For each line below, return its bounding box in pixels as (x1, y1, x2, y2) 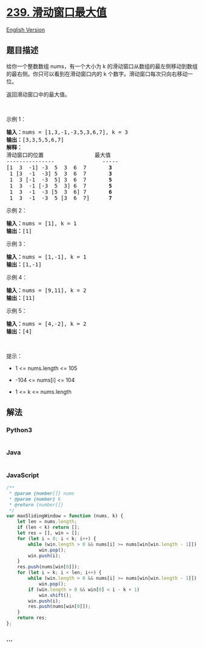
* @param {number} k (8, 496, 61, 502)
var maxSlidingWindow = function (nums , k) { (6, 513, 123, 519)
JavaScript (6, 471, 39, 479)
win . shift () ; (38, 592, 72, 598)
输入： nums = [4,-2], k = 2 (6, 320, 87, 327)
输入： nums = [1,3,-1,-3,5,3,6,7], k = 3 (6, 128, 129, 136)
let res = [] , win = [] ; (17, 530, 80, 536)
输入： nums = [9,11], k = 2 (6, 287, 87, 294)
